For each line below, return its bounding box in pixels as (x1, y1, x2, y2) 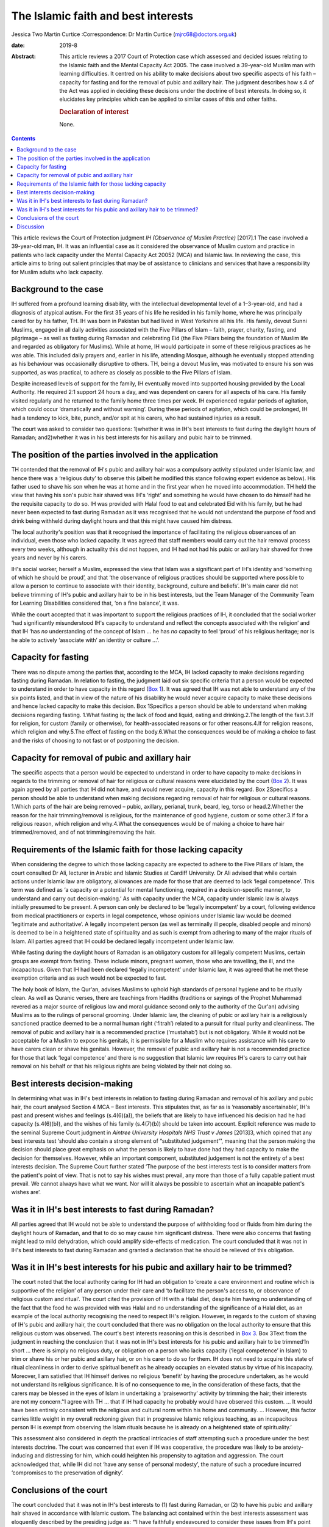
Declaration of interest (59, 108, 129, 116)
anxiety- (282, 1443, 304, 1451)
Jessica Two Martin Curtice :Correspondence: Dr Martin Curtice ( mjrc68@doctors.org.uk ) (11, 31, 237, 38)
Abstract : (11, 53, 36, 60)
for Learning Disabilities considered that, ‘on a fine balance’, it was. (11, 599, 179, 607)
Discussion (16, 223, 44, 230)
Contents (11, 134, 36, 142)
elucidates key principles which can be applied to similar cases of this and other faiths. (59, 95, 277, 103)
